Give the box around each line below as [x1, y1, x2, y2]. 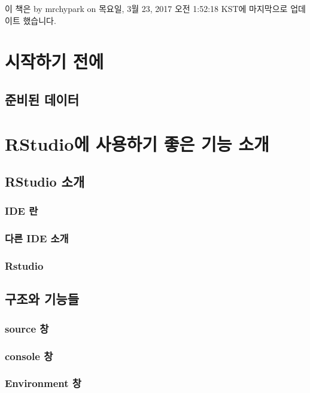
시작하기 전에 [5, 49, 104, 74]
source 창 [5, 321, 49, 336]
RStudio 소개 [5, 172, 85, 191]
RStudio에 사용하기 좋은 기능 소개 [5, 131, 269, 156]
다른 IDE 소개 [5, 231, 69, 246]
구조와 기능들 [5, 290, 79, 308]
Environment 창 [5, 376, 81, 391]
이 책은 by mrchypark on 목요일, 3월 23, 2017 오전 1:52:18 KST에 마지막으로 [5, 2, 288, 14]
